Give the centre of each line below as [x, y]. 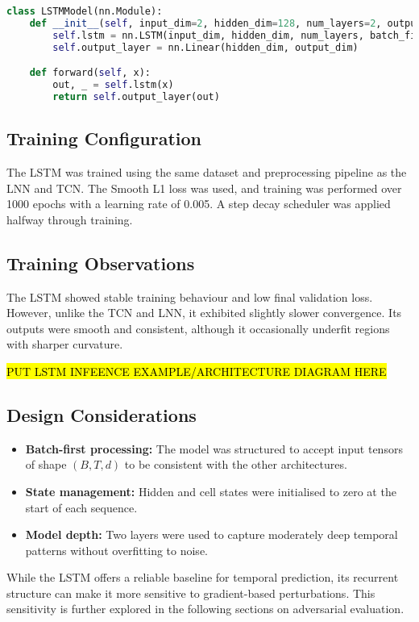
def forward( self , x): [90, 73]
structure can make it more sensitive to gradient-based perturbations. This [191, 593]
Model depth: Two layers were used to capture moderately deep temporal [212, 534]
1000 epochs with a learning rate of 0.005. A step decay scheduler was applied [199, 204]
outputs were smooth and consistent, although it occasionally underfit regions [198, 328]
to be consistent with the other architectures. [236, 464]
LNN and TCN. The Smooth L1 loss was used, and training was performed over [204, 188]
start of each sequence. [81, 507]
